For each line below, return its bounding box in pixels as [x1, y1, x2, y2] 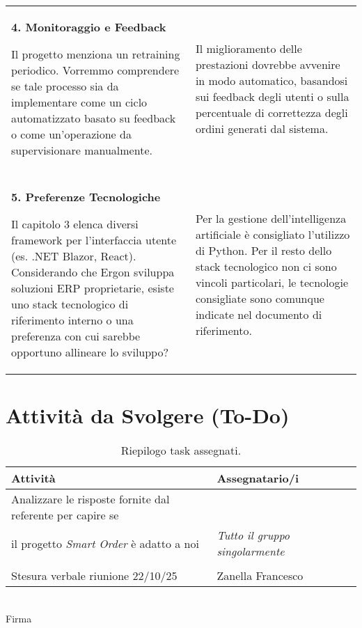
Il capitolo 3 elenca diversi [11, 216, 139, 232]
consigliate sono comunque [195, 290, 324, 306]
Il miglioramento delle [195, 40, 302, 56]
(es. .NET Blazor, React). [11, 248, 136, 264]
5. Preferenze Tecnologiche [11, 189, 161, 205]
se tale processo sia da [11, 78, 119, 94]
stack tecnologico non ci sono [195, 258, 337, 274]
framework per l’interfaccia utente [11, 232, 177, 248]
